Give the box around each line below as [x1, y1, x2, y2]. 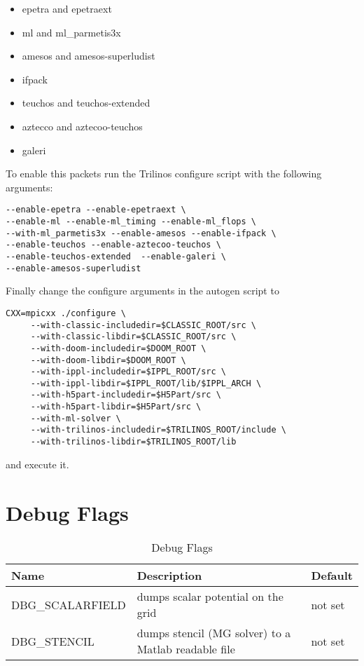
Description [136, 567, 202, 584]
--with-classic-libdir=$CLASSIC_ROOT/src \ [30, 332, 237, 342]
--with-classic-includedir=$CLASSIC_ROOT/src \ [30, 320, 256, 330]
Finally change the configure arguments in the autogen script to [6, 283, 279, 298]
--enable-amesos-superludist [6, 263, 141, 273]
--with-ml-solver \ [30, 413, 121, 423]
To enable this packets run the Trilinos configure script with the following [6, 166, 322, 181]
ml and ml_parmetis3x [22, 25, 121, 39]
